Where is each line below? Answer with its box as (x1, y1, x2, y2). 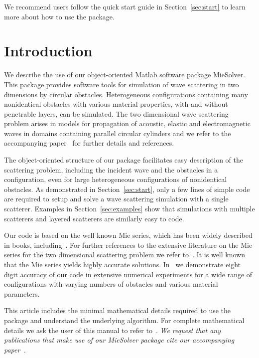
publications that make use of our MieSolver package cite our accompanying (4, 335, 235, 345)
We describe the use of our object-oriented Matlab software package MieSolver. (4, 69, 246, 80)
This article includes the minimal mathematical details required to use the (4, 305, 231, 316)
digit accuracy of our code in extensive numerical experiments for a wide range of (4, 269, 253, 279)
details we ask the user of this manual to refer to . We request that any (4, 325, 221, 335)
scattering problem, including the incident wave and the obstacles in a (4, 164, 218, 175)
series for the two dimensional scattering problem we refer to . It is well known (4, 249, 245, 260)
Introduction (4, 40, 93, 61)
